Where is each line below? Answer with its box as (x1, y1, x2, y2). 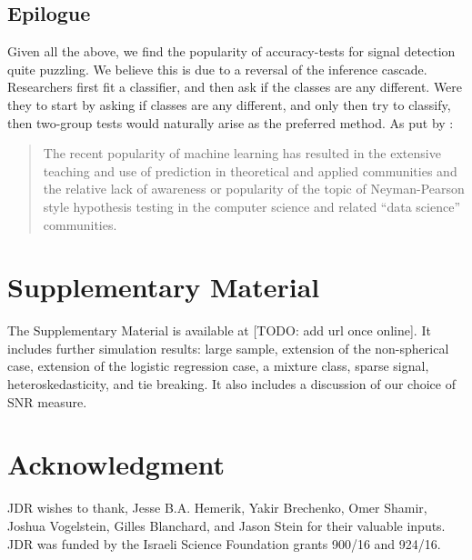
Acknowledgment (7, 445, 225, 483)
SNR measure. (7, 392, 87, 411)
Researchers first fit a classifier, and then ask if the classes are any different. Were (7, 77, 463, 96)
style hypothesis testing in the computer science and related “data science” (43, 196, 461, 215)
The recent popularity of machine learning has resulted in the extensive (43, 144, 441, 163)
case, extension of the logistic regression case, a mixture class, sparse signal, (7, 356, 429, 375)
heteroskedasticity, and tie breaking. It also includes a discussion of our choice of (7, 375, 456, 394)
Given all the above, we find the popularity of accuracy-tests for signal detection (7, 42, 456, 61)
